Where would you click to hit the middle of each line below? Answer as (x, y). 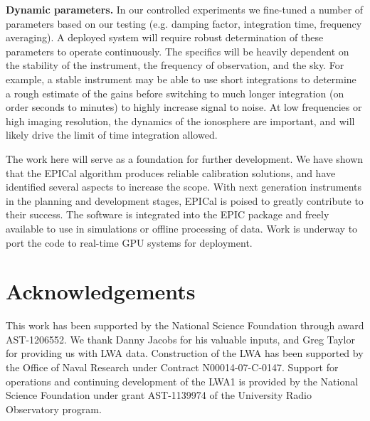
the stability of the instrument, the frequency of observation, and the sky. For (175, 65)
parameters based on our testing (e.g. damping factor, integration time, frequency (184, 23)
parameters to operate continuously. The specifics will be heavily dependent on (178, 51)
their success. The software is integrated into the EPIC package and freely (168, 214)
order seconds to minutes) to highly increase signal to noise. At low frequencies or (184, 107)
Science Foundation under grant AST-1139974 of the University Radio (159, 395)
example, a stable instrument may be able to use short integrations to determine (181, 79)
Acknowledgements (101, 291)
